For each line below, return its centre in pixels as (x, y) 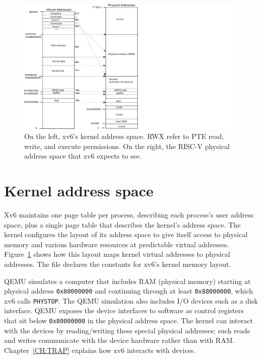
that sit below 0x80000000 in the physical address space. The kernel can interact (129, 320)
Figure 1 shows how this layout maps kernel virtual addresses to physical (117, 254)
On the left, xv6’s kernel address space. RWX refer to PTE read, (124, 136)
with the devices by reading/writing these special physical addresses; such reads (127, 330)
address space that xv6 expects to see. (83, 156)
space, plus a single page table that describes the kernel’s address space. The (122, 224)
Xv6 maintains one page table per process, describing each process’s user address (129, 214)
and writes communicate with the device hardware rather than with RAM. (119, 340)
